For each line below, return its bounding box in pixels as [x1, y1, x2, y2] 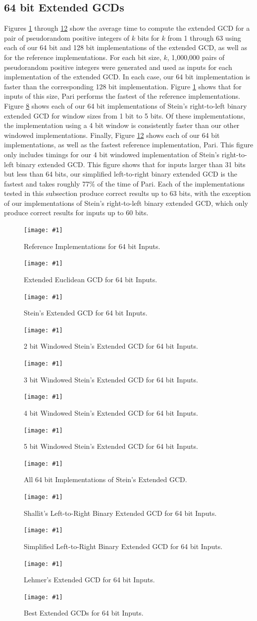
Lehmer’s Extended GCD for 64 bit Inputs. [24, 574, 155, 585]
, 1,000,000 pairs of [167, 52, 225, 62]
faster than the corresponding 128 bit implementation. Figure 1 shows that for [4, 81, 242, 91]
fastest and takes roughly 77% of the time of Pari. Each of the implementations [4, 178, 245, 188]
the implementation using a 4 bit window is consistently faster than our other [4, 120, 240, 130]
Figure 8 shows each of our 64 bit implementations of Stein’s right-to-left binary [4, 100, 247, 111]
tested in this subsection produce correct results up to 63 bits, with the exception [4, 188, 251, 198]
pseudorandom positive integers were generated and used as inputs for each [4, 62, 232, 72]
